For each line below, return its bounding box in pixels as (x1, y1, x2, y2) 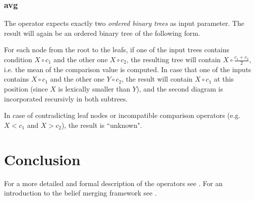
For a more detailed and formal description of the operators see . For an (4, 178, 223, 188)
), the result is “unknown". (61, 119, 142, 130)
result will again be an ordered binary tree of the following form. (4, 27, 200, 38)
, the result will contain (122, 74, 193, 84)
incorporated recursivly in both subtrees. (4, 93, 128, 103)
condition (4, 54, 32, 64)
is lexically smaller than (58, 84, 130, 94)
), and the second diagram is (136, 84, 223, 94)
